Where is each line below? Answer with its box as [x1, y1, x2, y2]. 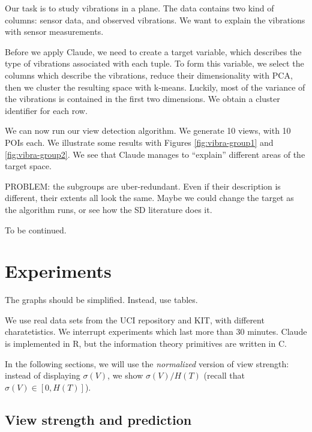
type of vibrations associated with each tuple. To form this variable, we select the [5, 57, 304, 70]
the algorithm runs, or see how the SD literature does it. [5, 203, 212, 215]
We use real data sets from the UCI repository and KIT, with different [5, 313, 265, 326]
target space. [5, 160, 52, 172]
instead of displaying [5, 369, 80, 382]
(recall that [203, 369, 245, 382]
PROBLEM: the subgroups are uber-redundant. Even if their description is [5, 179, 281, 192]
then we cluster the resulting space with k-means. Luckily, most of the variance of [5, 80, 305, 93]
